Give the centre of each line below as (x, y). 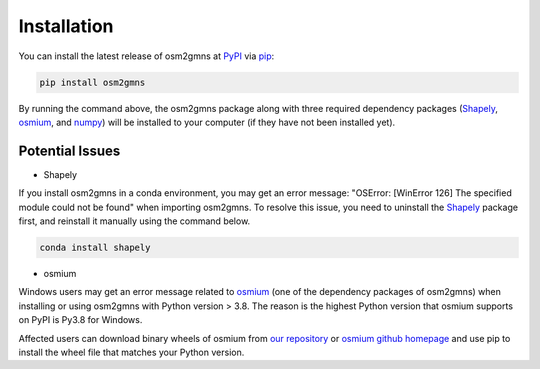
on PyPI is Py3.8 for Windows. (80, 320)
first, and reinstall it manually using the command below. (134, 221)
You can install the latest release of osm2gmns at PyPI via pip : (146, 56)
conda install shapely (95, 247)
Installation (66, 26)
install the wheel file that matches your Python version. (131, 352)
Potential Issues (69, 150)
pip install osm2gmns (92, 82)
